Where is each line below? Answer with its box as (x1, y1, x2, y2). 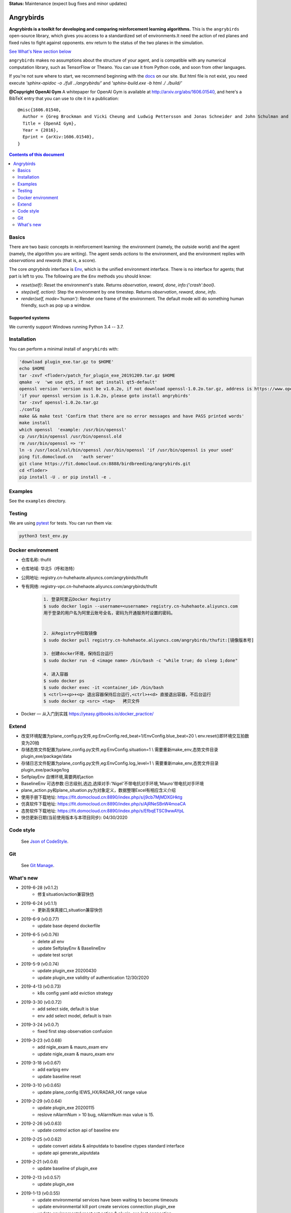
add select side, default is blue (37, 1006, 99, 1012)
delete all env (37, 938, 65, 944)
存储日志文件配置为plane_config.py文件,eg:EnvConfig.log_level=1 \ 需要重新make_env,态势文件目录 (21, 760, 219, 766)
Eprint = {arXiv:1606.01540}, (22, 134, 95, 140)
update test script (37, 952, 73, 958)
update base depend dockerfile (37, 922, 100, 929)
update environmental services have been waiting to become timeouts (37, 1197, 178, 1203)
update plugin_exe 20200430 (37, 968, 97, 974)
